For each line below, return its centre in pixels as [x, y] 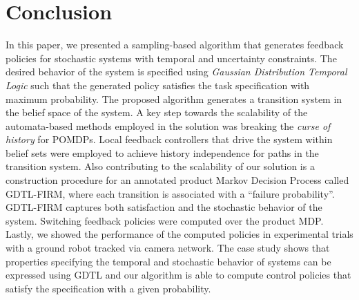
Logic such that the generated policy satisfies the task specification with [158, 85]
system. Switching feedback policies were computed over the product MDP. [165, 220]
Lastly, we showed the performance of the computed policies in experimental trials [179, 234]
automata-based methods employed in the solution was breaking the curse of [168, 125]
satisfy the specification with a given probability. [108, 288]
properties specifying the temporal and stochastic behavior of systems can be [168, 261]
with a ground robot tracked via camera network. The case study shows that [168, 248]
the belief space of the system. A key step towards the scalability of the [157, 112]
